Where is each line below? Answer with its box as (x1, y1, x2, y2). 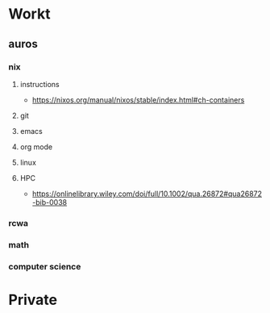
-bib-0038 (31, 197, 67, 207)
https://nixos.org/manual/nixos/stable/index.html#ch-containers (31, 94, 245, 105)
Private (8, 290, 58, 309)
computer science (8, 261, 81, 272)
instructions (19, 79, 60, 89)
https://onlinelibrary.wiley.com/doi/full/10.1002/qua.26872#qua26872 (31, 189, 263, 198)
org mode (19, 142, 53, 152)
